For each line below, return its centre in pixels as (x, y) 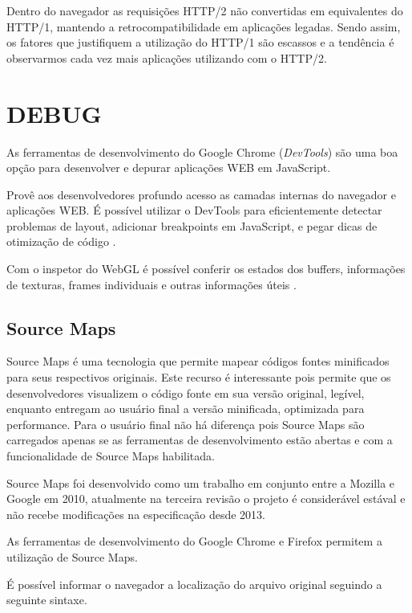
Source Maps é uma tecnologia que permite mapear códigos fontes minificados (198, 361)
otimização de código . (61, 241)
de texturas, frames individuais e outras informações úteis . (151, 284)
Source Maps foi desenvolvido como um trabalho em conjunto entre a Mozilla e (201, 482)
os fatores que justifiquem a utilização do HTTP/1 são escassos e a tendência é (200, 42)
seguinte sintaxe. (47, 600)
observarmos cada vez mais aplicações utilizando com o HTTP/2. (167, 57)
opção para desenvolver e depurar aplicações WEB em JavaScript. (169, 168)
